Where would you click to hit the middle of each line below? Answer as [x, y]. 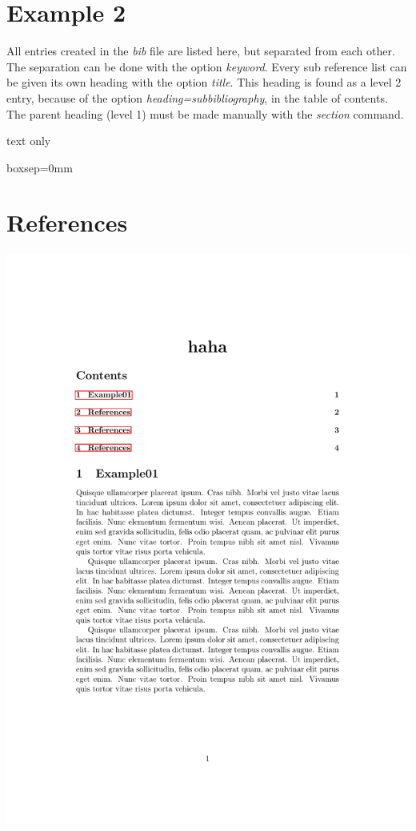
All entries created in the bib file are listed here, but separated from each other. [201, 51]
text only [29, 141]
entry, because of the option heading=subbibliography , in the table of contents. [197, 97]
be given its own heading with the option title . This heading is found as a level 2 [204, 82]
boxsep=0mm [40, 167]
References [67, 222]
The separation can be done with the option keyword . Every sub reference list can [207, 66]
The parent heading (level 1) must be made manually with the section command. [205, 113]
